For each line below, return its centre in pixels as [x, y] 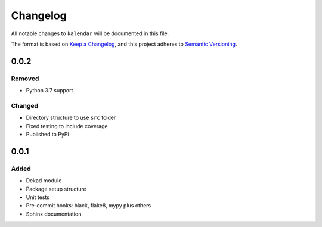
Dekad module [44, 181]
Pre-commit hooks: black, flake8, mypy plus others [89, 206]
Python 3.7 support [49, 91]
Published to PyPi [47, 135]
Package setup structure [56, 189]
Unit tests [38, 197]
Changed [25, 105]
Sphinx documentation [54, 214]
